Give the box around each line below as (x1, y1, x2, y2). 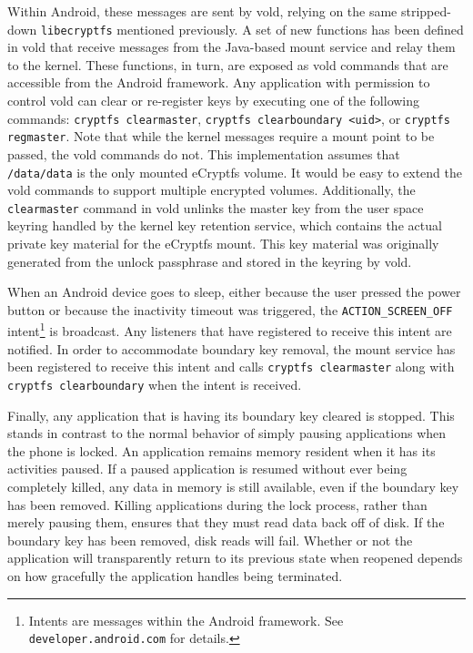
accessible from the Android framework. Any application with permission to (7, 73, 430, 92)
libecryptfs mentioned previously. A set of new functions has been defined (40, 19, 464, 38)
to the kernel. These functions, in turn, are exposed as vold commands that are (7, 55, 448, 74)
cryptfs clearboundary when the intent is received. (7, 374, 302, 393)
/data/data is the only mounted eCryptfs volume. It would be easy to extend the (7, 162, 463, 181)
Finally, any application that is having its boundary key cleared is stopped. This (7, 405, 455, 424)
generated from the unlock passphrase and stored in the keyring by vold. (7, 251, 412, 270)
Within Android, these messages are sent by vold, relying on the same (7, 2, 398, 20)
